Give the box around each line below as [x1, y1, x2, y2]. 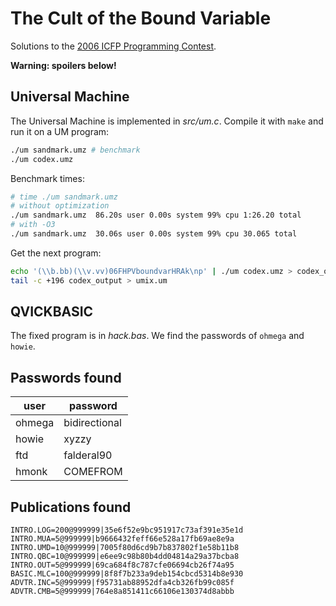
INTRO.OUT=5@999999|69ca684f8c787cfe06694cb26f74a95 [10, 560, 235, 571]
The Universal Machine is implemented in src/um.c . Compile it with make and [10, 115, 324, 127]
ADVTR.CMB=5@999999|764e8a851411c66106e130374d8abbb [10, 587, 235, 597]
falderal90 [63, 448, 113, 462]
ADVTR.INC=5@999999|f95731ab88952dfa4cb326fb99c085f [10, 578, 235, 588]
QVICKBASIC [10, 303, 94, 321]
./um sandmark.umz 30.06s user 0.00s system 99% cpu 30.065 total [10, 229, 298, 239]
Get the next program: [10, 247, 102, 259]
